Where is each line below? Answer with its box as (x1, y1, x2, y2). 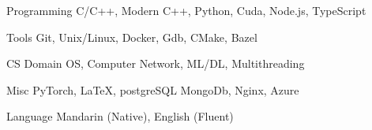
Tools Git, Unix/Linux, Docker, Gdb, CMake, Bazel (6, 28, 257, 45)
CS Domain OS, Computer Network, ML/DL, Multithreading (6, 55, 305, 72)
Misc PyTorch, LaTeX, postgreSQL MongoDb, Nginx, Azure (6, 81, 299, 98)
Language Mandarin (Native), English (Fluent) (6, 108, 234, 124)
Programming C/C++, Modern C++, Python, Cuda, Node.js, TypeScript (6, 2, 366, 18)
